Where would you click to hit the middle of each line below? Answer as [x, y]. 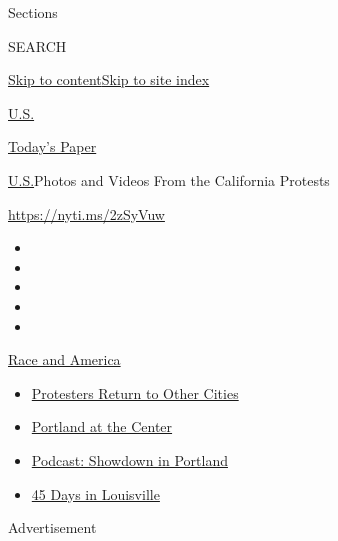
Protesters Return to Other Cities [135, 392]
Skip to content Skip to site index [109, 79]
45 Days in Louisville [95, 493]
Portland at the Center [102, 426]
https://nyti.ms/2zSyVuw [86, 213]
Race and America [64, 359]
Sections [33, 12]
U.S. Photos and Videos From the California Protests [169, 179]
